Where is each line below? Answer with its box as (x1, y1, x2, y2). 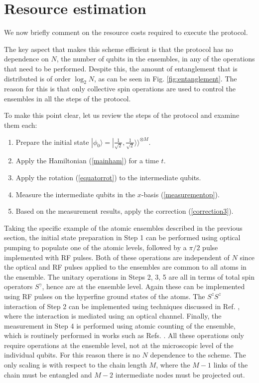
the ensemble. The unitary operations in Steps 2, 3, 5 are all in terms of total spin (4, 271, 255, 282)
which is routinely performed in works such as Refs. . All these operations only (4, 330, 244, 341)
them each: (4, 120, 37, 130)
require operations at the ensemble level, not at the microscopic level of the (4, 340, 234, 350)
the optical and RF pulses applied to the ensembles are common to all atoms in (4, 262, 247, 272)
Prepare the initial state (15, 136, 89, 147)
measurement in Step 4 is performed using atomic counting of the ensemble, (4, 320, 236, 331)
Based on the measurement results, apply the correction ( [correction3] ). (15, 206, 234, 216)
